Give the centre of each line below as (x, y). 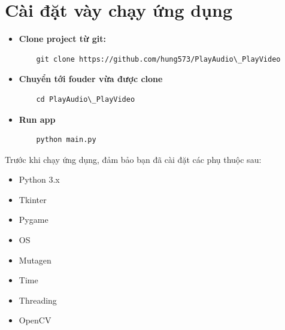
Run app (37, 119)
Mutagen (35, 260)
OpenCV (35, 320)
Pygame (34, 220)
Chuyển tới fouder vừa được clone (91, 79)
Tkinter (33, 199)
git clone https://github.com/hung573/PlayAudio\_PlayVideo (158, 59)
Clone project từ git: (63, 39)
